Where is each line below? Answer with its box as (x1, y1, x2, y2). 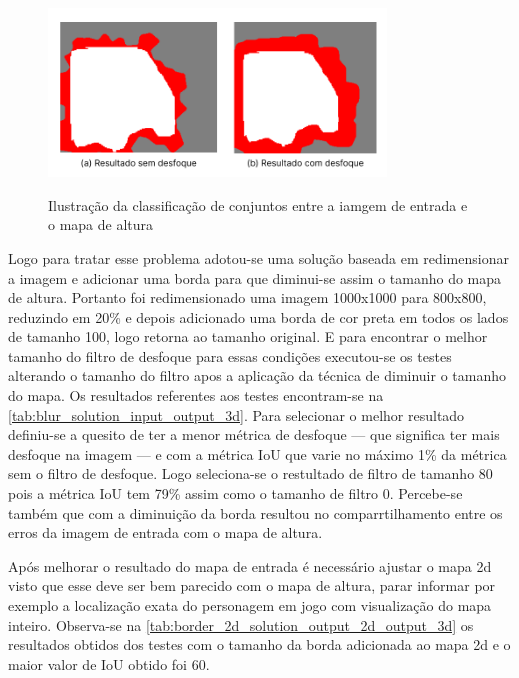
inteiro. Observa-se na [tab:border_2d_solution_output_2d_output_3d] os (8, 614, 474, 635)
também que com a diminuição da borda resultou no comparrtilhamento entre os (8, 502, 503, 523)
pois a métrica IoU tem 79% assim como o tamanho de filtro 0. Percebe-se (8, 483, 463, 504)
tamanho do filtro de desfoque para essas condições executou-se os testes (8, 345, 452, 366)
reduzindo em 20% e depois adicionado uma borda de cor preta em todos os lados (8, 306, 509, 327)
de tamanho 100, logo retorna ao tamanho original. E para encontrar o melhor (8, 326, 488, 347)
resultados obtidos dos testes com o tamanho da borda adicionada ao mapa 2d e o (8, 634, 511, 655)
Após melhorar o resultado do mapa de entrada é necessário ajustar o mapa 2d (8, 555, 492, 576)
